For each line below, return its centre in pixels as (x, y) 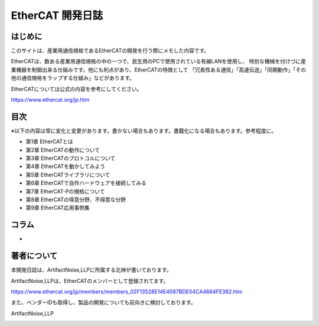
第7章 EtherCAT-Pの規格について (65, 191)
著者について (34, 256)
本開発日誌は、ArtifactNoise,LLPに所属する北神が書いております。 (91, 270)
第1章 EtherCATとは (49, 141)
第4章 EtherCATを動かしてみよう (66, 166)
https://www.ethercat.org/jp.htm (50, 100)
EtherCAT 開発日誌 (57, 15)
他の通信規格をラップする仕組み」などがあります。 (73, 78)
